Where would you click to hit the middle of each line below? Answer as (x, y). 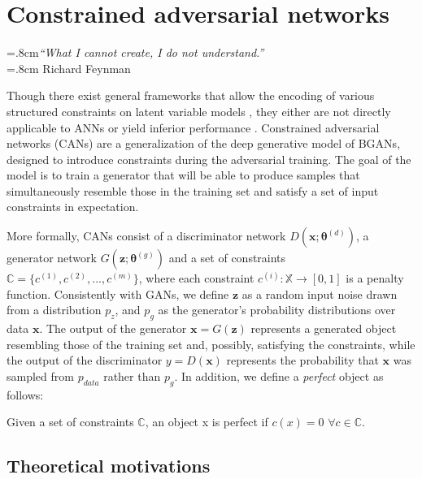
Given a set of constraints (70, 422)
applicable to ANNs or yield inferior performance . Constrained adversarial (193, 127)
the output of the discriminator (85, 360)
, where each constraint (196, 278)
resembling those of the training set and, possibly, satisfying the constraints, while (211, 344)
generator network (52, 258)
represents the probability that (302, 360)
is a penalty (375, 278)
